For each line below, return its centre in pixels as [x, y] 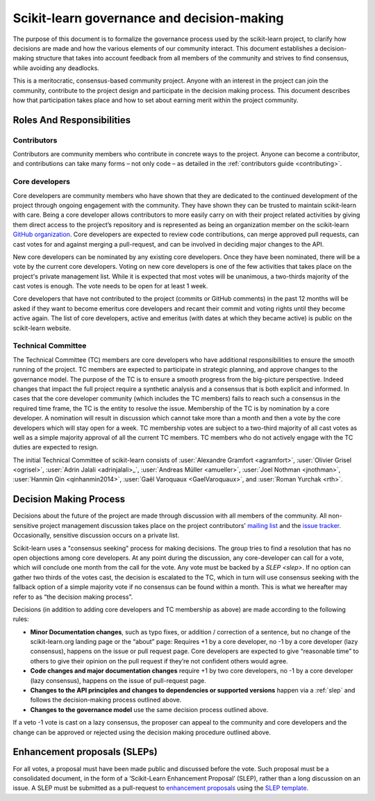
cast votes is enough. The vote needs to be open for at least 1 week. [110, 286]
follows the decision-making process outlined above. [106, 700]
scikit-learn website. [42, 328]
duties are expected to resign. [56, 447]
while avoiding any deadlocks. [56, 68]
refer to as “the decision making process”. [73, 597]
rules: [21, 619]
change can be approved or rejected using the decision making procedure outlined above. [142, 732]
